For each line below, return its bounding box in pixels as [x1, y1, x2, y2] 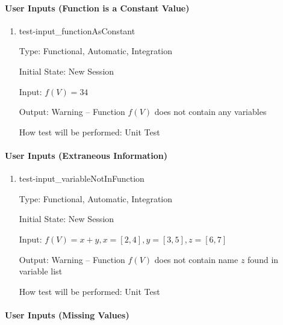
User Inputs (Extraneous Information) [5, 149, 168, 161]
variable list [19, 265, 63, 277]
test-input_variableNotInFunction [19, 172, 145, 185]
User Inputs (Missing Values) [5, 308, 129, 321]
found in [247, 253, 279, 265]
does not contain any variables [154, 105, 267, 118]
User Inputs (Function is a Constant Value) [5, 1, 190, 14]
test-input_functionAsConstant [19, 24, 135, 37]
